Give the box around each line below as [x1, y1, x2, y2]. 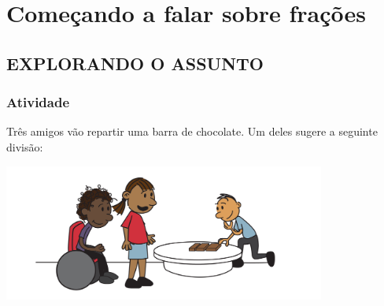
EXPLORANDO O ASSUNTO [6, 50, 264, 75]
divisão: [6, 138, 43, 155]
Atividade [6, 92, 70, 112]
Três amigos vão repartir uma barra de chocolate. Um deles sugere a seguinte [6, 123, 378, 140]
